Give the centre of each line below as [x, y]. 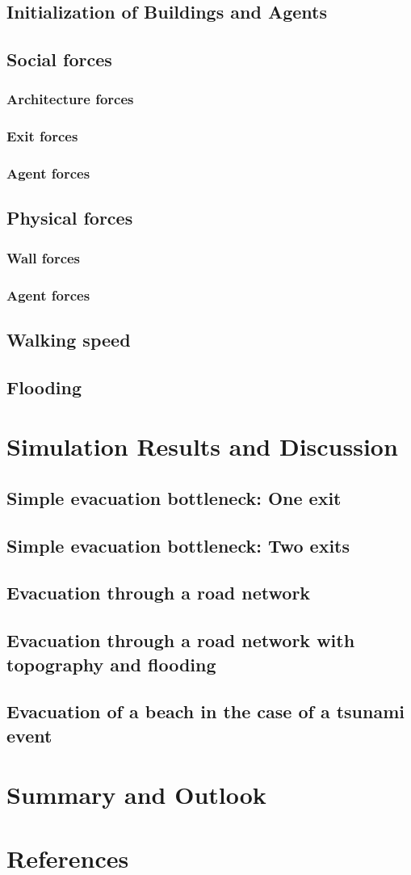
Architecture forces [70, 99]
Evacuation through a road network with [181, 640]
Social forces [59, 59]
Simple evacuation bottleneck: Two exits [178, 545]
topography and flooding [111, 664]
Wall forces [44, 257]
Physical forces [70, 218]
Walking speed [69, 339]
